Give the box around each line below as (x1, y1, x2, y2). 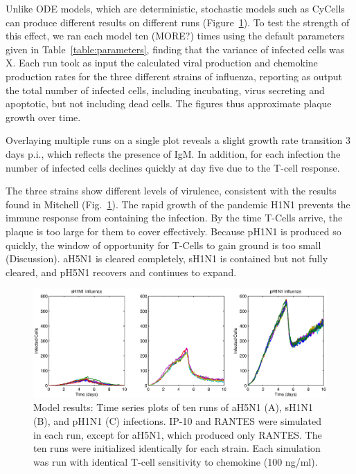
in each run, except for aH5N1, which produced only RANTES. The (33, 427, 322, 441)
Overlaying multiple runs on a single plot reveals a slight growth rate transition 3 (6, 133, 351, 147)
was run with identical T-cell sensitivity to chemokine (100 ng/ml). (33, 454, 318, 468)
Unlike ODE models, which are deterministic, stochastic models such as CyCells (6, 1, 345, 15)
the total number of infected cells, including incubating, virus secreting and (6, 82, 325, 97)
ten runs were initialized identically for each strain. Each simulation (33, 441, 321, 455)
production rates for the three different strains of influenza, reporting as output (6, 69, 343, 83)
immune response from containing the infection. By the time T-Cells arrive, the (6, 210, 343, 225)
